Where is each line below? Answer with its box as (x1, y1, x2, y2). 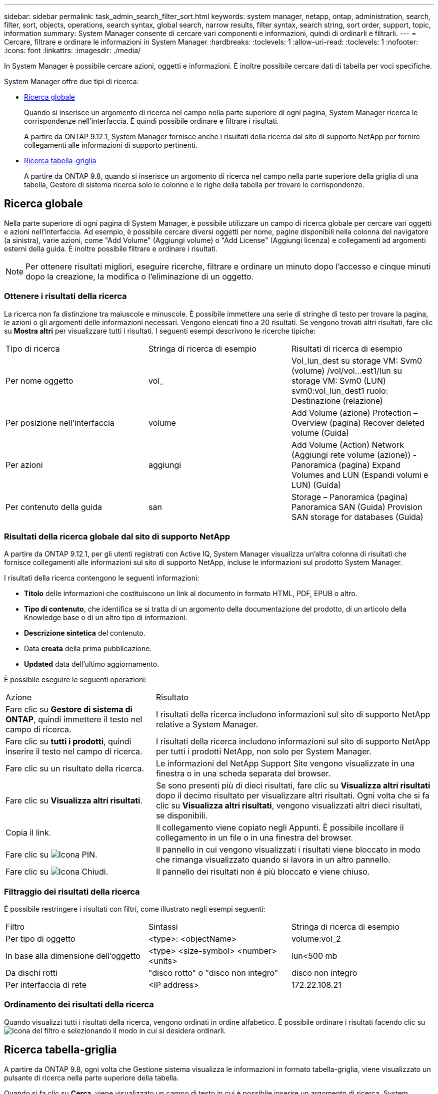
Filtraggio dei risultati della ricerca (4, 886, 140, 897)
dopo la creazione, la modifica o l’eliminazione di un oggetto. (25, 271, 254, 282)
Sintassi (148, 922, 178, 932)
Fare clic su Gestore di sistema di (5, 704, 132, 715)
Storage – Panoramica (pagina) (291, 491, 408, 502)
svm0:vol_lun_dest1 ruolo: (291, 385, 388, 396)
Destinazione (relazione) (291, 395, 383, 406)
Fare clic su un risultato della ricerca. (5, 763, 144, 774)
